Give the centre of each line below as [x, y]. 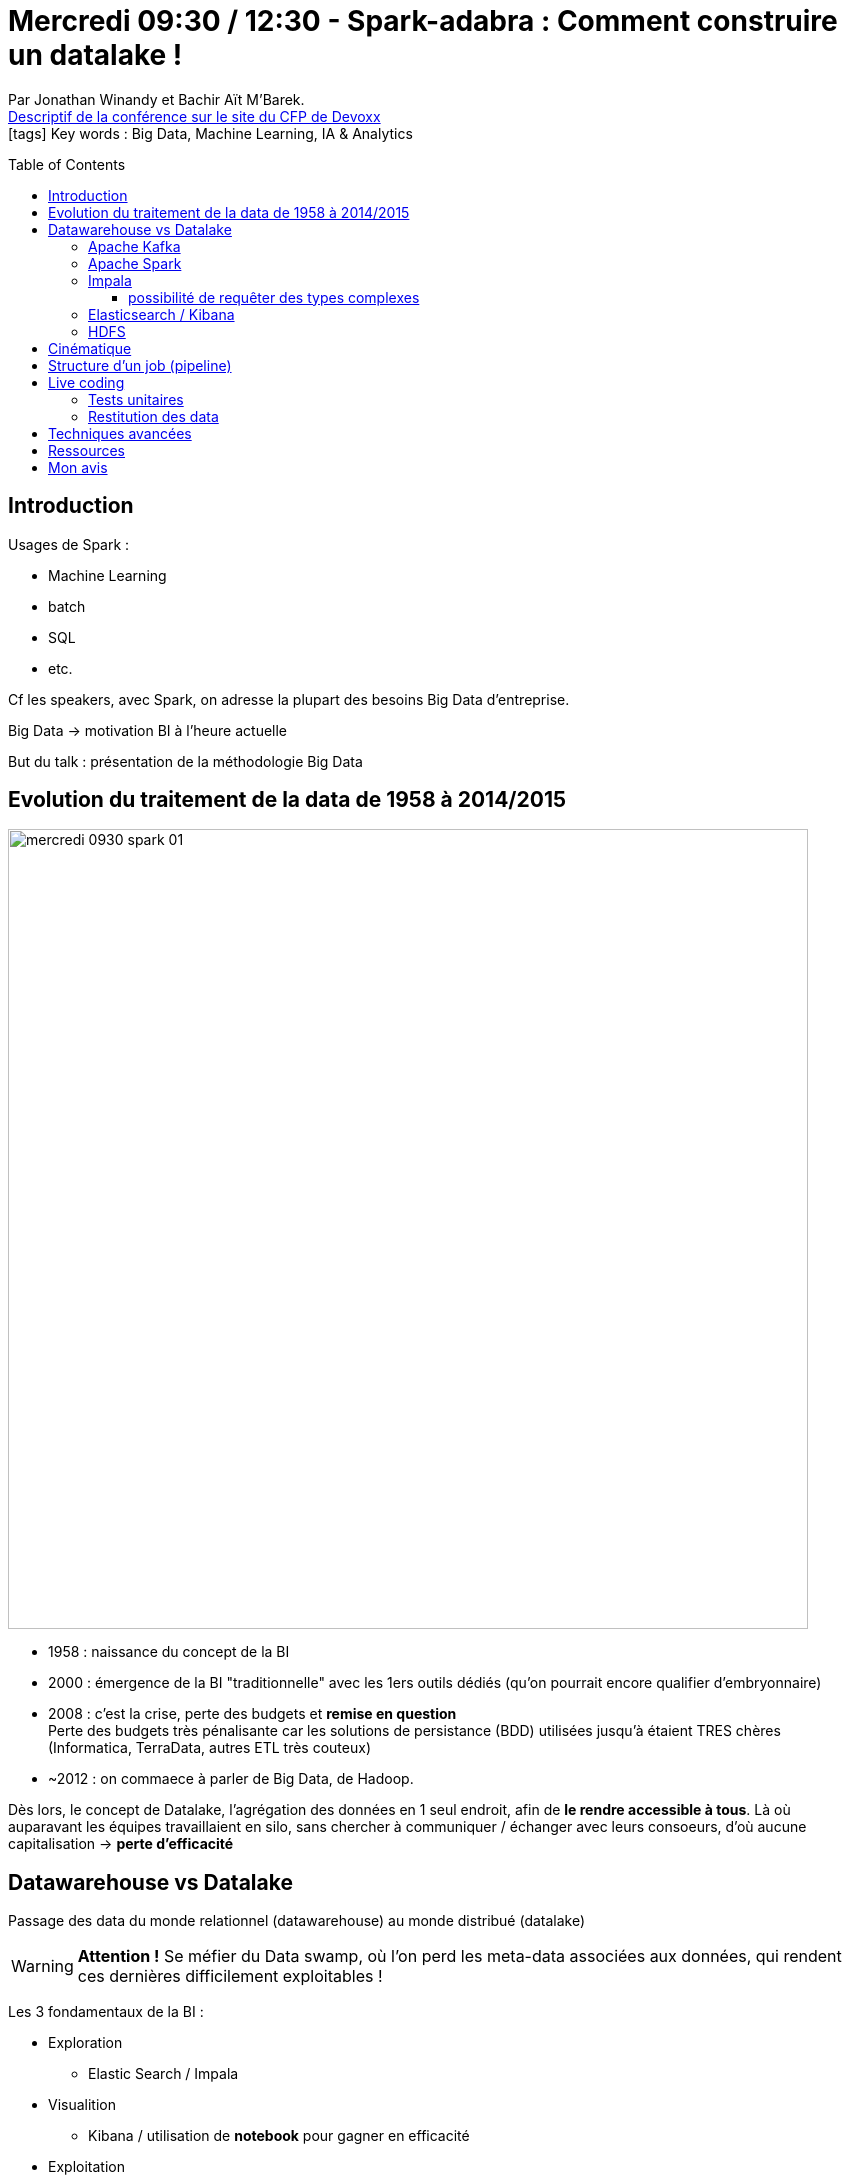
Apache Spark [135, 263]
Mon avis [78, 467]
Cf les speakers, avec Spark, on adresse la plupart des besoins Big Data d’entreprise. [289, 699]
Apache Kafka [134, 246]
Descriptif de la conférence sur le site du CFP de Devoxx [194, 116]
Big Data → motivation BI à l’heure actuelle [148, 730]
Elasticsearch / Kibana [161, 314]
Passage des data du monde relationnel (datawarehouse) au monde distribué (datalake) [297, 1921]
